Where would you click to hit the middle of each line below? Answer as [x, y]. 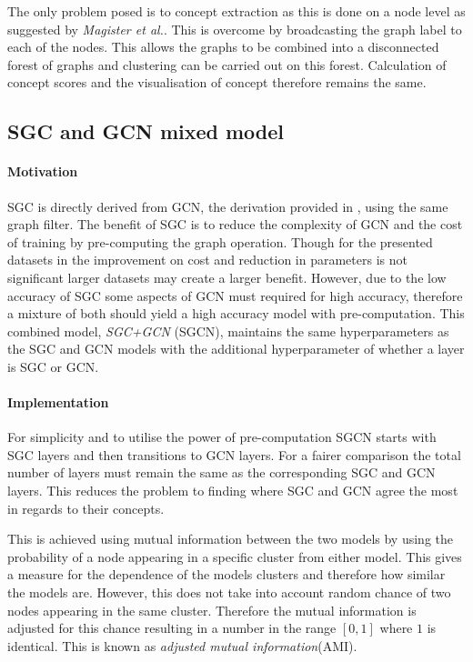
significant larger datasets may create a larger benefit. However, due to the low [227, 277]
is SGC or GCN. [53, 366]
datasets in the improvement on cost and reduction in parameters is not [207, 260]
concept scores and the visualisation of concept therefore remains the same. [217, 82]
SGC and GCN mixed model [146, 131]
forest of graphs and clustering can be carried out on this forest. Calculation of [227, 64]
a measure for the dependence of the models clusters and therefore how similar [226, 574]
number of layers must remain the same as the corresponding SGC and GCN [221, 472]
